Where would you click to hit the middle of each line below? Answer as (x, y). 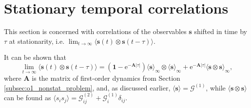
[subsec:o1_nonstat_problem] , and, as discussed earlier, (87, 87)
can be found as (28, 98)
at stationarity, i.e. (37, 41)
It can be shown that (35, 57)
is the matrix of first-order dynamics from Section (106, 78)
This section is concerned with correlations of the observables (95, 31)
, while (216, 87)
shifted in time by (221, 31)
